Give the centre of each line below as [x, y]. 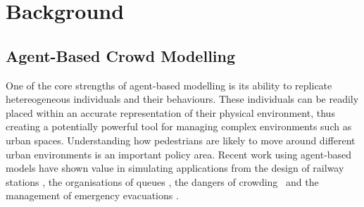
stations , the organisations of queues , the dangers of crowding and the [162, 181]
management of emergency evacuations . [92, 195]
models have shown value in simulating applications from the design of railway [175, 168]
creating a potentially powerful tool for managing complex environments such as [179, 126]
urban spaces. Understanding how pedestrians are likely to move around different [181, 140]
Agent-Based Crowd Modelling [121, 55]
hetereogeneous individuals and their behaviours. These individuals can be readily [182, 99]
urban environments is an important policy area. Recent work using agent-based [179, 154]
